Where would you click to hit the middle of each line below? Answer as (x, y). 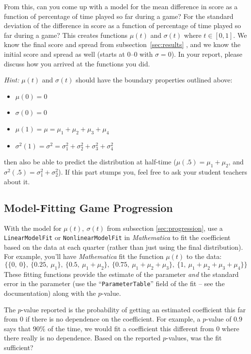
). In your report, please (207, 54)
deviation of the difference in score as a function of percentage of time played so (123, 25)
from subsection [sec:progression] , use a (165, 228)
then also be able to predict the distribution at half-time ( (90, 162)
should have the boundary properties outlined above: (154, 80)
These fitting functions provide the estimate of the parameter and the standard (121, 274)
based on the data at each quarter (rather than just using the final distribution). (124, 247)
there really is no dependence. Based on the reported (82, 338)
